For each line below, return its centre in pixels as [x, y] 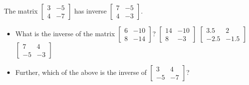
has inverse [90, 11]
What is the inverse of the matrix [65, 33]
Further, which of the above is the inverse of [81, 72]
